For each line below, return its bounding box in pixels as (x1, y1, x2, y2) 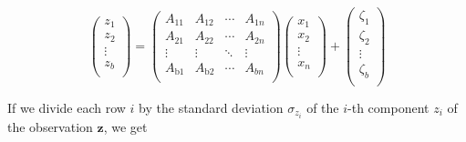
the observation (7, 117, 93, 136)
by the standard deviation (139, 97, 284, 117)
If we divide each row (7, 97, 126, 117)
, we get (103, 117, 148, 136)
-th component (347, 97, 430, 117)
